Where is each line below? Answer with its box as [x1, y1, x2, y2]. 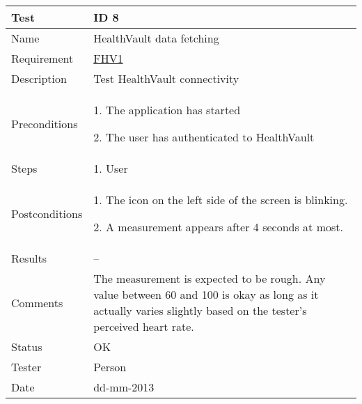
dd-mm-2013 [93, 379, 155, 395]
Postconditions [11, 205, 83, 222]
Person [93, 359, 127, 375]
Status [11, 339, 42, 355]
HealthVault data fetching [93, 30, 219, 46]
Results [11, 250, 47, 266]
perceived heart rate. [93, 318, 194, 334]
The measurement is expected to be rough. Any [93, 270, 326, 286]
